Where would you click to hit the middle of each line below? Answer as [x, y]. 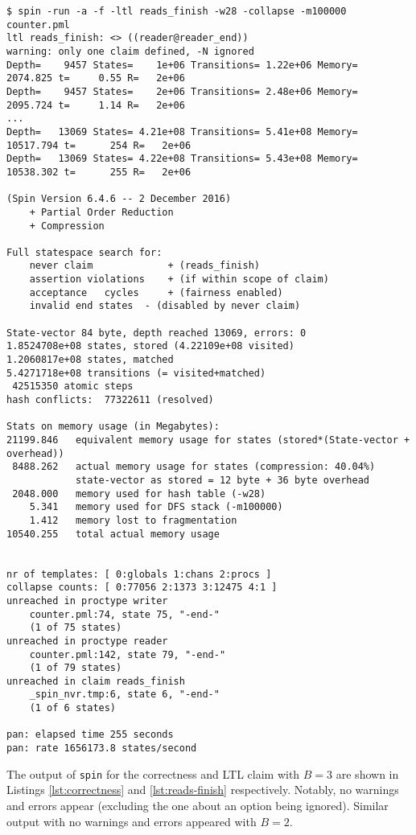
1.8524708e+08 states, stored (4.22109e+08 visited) [150, 346]
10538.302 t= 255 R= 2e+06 [99, 172]
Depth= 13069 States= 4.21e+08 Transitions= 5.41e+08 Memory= [182, 132]
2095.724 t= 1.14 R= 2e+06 [96, 105]
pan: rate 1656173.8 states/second [102, 749]
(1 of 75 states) [76, 628]
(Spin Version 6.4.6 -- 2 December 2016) [119, 199]
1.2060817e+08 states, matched [90, 360]
